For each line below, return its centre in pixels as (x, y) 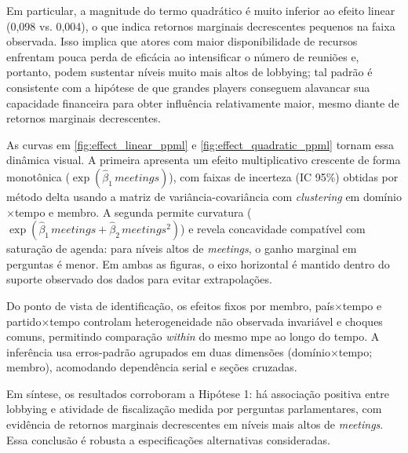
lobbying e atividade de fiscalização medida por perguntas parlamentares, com (194, 409)
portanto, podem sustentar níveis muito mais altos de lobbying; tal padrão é (189, 72)
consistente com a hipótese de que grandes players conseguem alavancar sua (188, 87)
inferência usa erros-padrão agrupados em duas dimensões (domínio (168, 351)
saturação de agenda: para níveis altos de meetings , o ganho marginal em (182, 248)
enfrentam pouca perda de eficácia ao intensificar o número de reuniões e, (183, 56)
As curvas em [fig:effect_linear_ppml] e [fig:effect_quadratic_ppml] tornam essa (200, 144)
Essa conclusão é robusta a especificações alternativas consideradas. (168, 439)
